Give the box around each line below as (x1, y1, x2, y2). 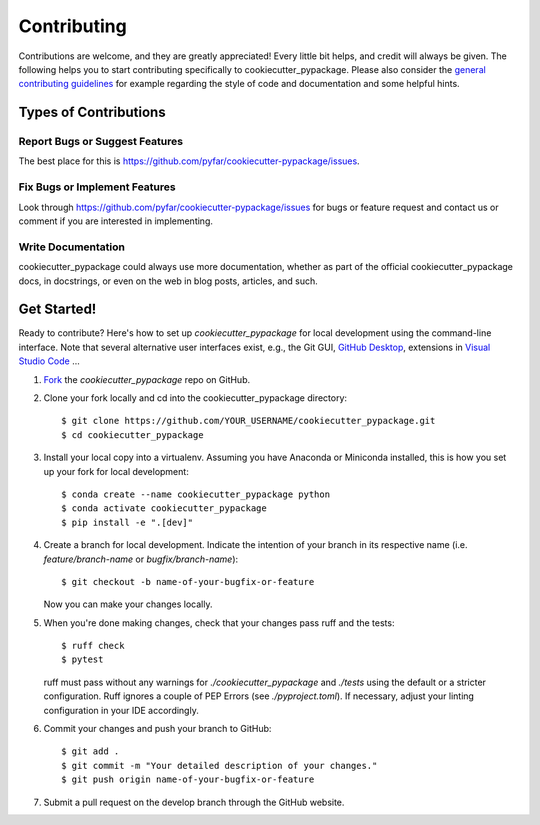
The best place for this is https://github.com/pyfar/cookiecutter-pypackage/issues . (18, 155, 360, 167)
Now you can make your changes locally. (43, 598, 213, 610)
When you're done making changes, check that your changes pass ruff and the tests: (43, 616, 395, 629)
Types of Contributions (18, 104, 166, 121)
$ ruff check (61, 640, 125, 652)
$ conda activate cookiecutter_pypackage (61, 503, 267, 514)
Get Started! (18, 301, 97, 318)
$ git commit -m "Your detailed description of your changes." (61, 760, 378, 771)
